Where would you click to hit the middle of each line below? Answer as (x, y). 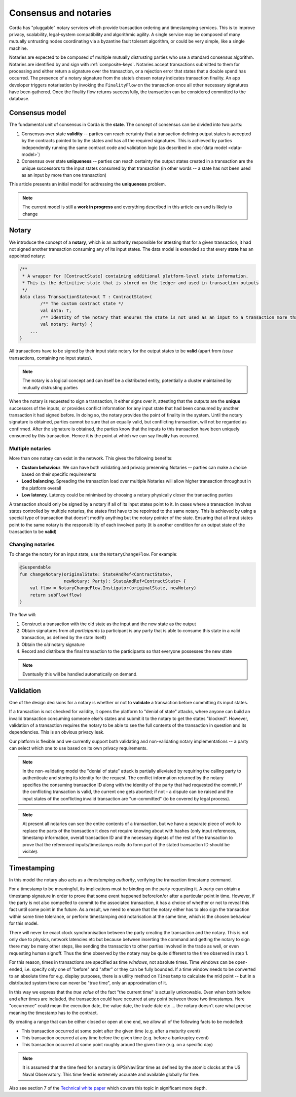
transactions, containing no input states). (51, 358)
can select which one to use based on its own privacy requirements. (78, 748)
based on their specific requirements (59, 474)
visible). (31, 851)
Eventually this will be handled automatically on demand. (80, 674)
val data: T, (56, 310)
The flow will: (23, 615)
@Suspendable (35, 567)
